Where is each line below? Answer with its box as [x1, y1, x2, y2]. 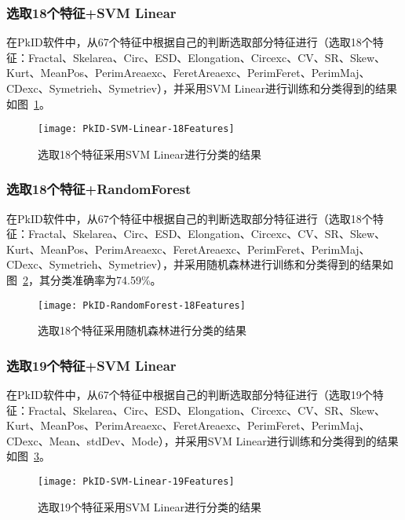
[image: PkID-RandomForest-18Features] [38, 299, 246, 311]
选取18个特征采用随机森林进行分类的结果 [38, 322, 246, 339]
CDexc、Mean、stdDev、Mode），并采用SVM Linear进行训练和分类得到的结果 [6, 432, 399, 449]
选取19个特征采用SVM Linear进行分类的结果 [38, 498, 261, 515]
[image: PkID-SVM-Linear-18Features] [38, 123, 235, 135]
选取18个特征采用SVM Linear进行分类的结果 [38, 145, 261, 162]
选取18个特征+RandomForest [6, 179, 192, 199]
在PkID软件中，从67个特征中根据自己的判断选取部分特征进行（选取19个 [6, 386, 373, 403]
